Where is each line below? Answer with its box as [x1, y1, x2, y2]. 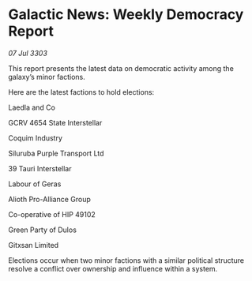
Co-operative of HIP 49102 [8, 209, 96, 219]
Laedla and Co [8, 103, 55, 112]
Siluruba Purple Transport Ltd [8, 148, 104, 158]
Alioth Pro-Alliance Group [8, 194, 91, 204]
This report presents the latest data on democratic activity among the [8, 63, 235, 73]
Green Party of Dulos [8, 225, 77, 234]
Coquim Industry [8, 133, 63, 143]
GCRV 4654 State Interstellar [8, 118, 103, 127]
